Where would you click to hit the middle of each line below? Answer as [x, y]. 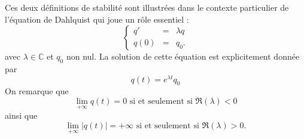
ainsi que [21, 115]
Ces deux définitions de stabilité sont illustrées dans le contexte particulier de [147, 7]
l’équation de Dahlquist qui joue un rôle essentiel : [97, 19]
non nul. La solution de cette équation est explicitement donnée [183, 56]
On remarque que [37, 91]
